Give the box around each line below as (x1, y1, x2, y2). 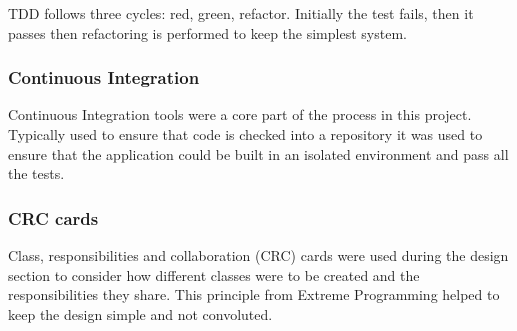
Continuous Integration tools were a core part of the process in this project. (8, 104, 472, 125)
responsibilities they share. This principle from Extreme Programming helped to (8, 284, 500, 305)
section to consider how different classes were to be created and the (8, 264, 420, 285)
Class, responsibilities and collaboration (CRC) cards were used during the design (8, 245, 509, 265)
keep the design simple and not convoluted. (8, 303, 273, 324)
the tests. (8, 163, 65, 184)
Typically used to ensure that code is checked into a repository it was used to (8, 124, 483, 144)
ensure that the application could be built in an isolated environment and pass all (8, 143, 509, 164)
